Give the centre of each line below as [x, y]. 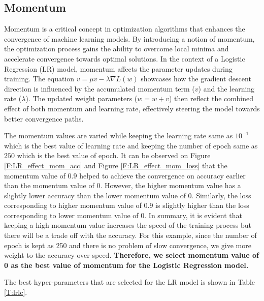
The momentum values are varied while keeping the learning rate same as [119, 136]
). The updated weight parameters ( [81, 98]
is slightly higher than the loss [202, 205]
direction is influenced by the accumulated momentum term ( [100, 88]
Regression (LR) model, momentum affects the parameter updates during [118, 68]
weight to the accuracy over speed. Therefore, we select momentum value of [131, 255]
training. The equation [39, 79]
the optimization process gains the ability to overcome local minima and [117, 49]
